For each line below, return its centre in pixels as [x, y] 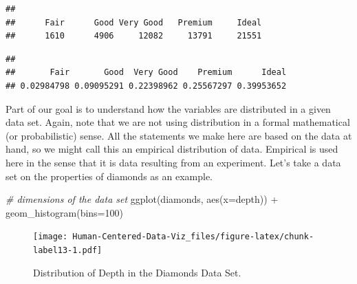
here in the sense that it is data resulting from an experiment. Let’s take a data [173, 162]
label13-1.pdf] [68, 250]
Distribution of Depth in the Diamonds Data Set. [137, 272]
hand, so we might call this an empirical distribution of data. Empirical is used [172, 149]
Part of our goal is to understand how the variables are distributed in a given [168, 108]
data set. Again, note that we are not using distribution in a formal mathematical [178, 122]
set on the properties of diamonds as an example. [109, 176]
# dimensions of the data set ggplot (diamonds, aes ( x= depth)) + [142, 199]
